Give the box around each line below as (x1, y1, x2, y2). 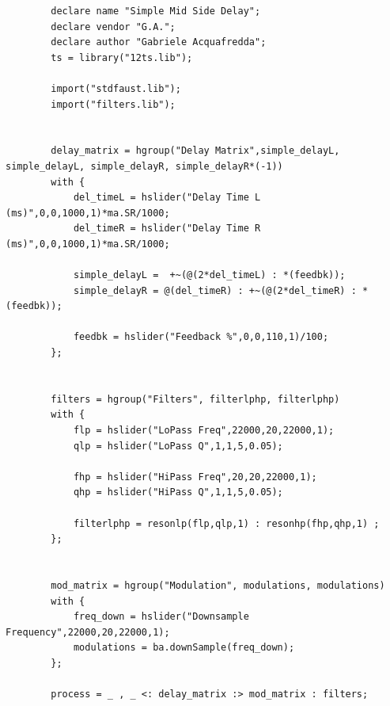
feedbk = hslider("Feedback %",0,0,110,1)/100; (73, 331, 329, 343)
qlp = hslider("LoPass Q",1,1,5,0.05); (73, 440, 283, 452)
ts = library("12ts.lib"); (51, 52, 193, 63)
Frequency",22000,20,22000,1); (6, 626, 170, 638)
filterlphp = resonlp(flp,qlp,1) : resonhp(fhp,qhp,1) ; (73, 517, 380, 529)
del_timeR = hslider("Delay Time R (73, 223, 261, 235)
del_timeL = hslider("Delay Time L (73, 192, 261, 204)
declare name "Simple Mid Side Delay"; (51, 6, 261, 17)
